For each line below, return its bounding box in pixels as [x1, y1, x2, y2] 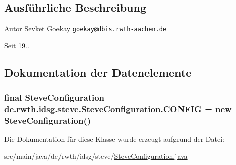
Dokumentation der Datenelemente [4, 64, 192, 80]
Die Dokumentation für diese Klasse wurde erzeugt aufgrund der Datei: [4, 134, 224, 144]
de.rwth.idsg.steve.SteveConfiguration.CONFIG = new [4, 103, 232, 115]
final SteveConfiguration [4, 91, 105, 104]
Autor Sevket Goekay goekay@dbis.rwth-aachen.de [4, 23, 166, 34]
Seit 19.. [4, 40, 29, 50]
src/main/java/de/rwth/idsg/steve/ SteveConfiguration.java [4, 150, 188, 161]
